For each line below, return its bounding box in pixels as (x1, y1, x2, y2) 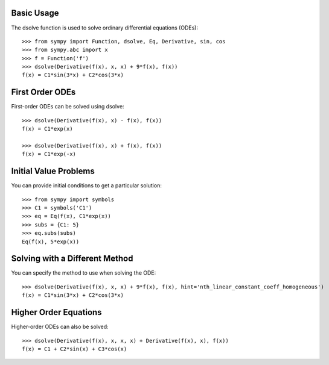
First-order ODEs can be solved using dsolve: (11, 103, 124, 110)
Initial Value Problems (11, 166, 95, 176)
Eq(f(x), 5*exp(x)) (22, 238, 80, 245)
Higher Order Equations (11, 307, 102, 317)
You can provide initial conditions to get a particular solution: (11, 182, 162, 189)
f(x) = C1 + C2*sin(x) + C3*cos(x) (22, 345, 127, 352)
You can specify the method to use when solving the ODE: (11, 269, 156, 276)
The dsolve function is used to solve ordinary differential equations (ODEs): (11, 24, 199, 31)
